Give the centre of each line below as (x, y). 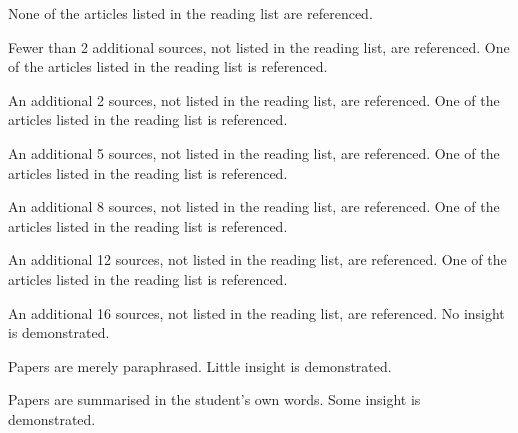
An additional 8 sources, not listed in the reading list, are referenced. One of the (254, 206)
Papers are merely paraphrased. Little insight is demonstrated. (200, 365)
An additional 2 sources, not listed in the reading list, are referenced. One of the (254, 99)
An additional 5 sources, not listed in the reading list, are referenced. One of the (254, 152)
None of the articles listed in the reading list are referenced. (190, 13)
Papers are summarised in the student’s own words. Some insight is (214, 399)
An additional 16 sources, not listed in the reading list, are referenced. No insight (256, 312)
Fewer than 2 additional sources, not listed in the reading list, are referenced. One (259, 46)
